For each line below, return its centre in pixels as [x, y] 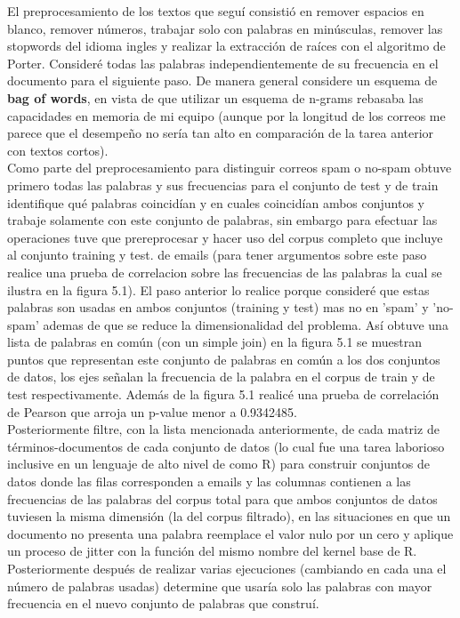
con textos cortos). [58, 150]
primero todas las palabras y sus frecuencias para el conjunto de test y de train [223, 185]
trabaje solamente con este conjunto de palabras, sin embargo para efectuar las [222, 220]
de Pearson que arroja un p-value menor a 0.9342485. [152, 411]
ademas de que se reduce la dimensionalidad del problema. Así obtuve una [246, 324]
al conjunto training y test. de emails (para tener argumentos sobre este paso [217, 255]
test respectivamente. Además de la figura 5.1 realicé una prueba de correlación [223, 394]
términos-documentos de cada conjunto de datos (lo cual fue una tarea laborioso [226, 446]
